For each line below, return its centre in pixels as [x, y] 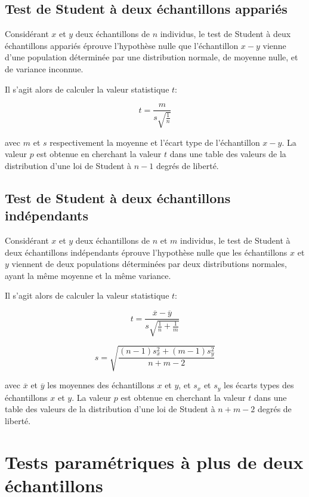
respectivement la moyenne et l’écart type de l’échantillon [155, 142]
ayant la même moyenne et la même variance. [88, 275]
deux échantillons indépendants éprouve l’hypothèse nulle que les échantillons [146, 252]
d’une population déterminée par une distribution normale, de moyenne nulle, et [152, 57]
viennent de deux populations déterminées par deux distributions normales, [149, 264]
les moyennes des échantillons [101, 385]
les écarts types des [259, 385]
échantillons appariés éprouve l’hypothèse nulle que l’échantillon [122, 45]
